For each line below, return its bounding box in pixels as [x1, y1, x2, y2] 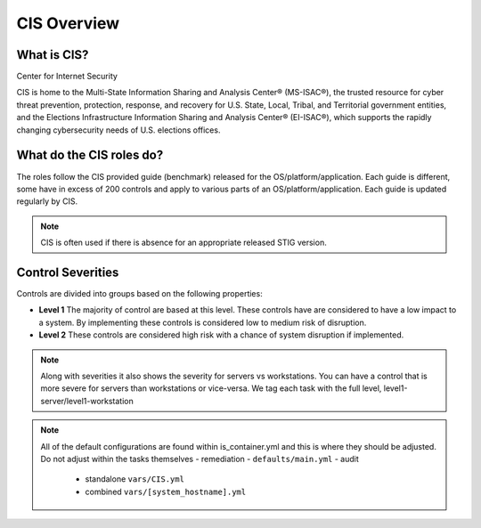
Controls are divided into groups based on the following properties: [16, 288, 263, 298]
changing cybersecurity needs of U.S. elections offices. [16, 125, 221, 135]
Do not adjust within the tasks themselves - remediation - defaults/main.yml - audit [40, 453, 360, 464]
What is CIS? [16, 47, 89, 62]
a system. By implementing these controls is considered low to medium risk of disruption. [38, 317, 367, 328]
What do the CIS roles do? [16, 148, 164, 163]
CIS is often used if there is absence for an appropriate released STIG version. [40, 237, 327, 248]
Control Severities [16, 264, 119, 280]
